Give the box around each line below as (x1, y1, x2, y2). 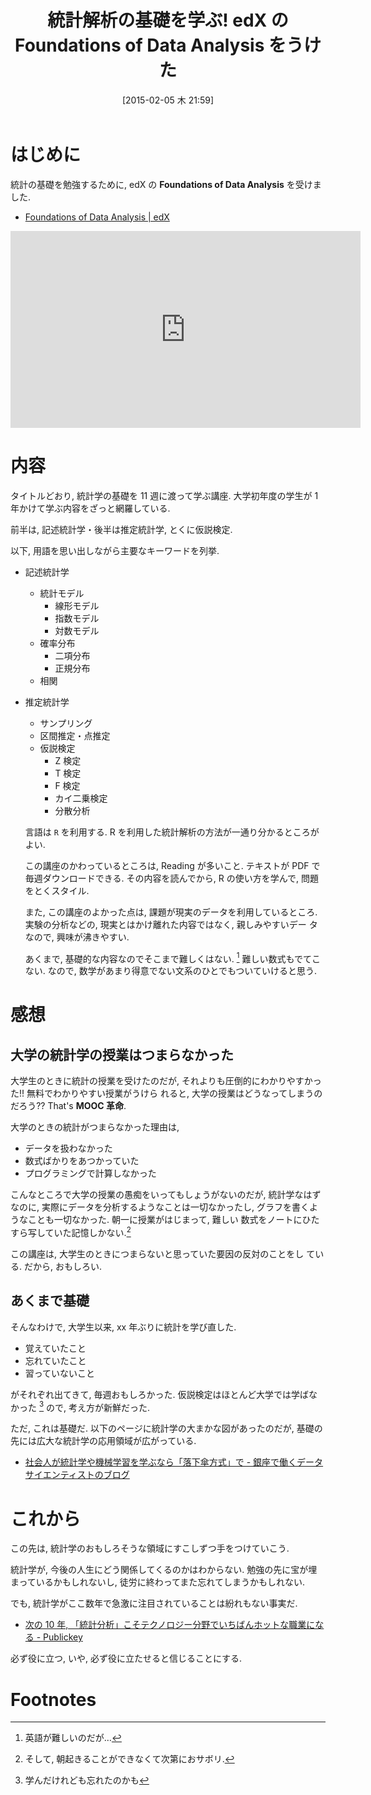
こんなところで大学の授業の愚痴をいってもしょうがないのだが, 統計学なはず (10, 1189, 322, 1201)
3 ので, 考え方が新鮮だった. (38, 1399, 151, 1413)
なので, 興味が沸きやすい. (24, 931, 130, 943)
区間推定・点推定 (39, 729, 111, 741)
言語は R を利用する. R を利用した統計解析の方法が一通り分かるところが (24, 826, 320, 838)
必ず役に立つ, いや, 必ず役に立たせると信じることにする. (10, 1652, 243, 1665)
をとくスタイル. (24, 884, 90, 896)
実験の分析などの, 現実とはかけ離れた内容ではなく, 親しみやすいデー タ (24, 918, 318, 930)
